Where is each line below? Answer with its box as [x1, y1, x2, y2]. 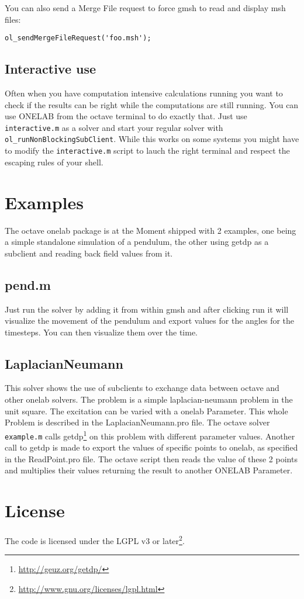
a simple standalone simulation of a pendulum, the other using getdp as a [5, 236, 269, 248]
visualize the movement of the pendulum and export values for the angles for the [5, 314, 295, 327]
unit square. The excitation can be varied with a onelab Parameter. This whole [5, 404, 288, 417]
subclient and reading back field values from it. [5, 247, 173, 259]
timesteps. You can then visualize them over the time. [5, 326, 198, 338]
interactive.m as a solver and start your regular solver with [5, 121, 223, 133]
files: [5, 13, 21, 25]
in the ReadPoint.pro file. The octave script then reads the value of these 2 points [5, 452, 298, 465]
